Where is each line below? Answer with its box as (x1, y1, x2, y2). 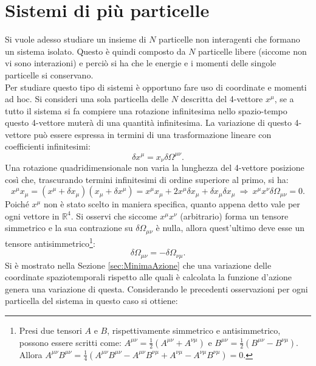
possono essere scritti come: (19, 336, 122, 348)
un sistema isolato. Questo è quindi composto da (5, 44, 186, 57)
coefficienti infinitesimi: (5, 140, 91, 153)
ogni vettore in (5, 209, 60, 222)
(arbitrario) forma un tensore (180, 209, 289, 222)
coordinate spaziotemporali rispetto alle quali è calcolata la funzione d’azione (5, 271, 292, 283)
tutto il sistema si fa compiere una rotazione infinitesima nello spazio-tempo (5, 104, 287, 117)
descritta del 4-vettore (180, 92, 263, 105)
